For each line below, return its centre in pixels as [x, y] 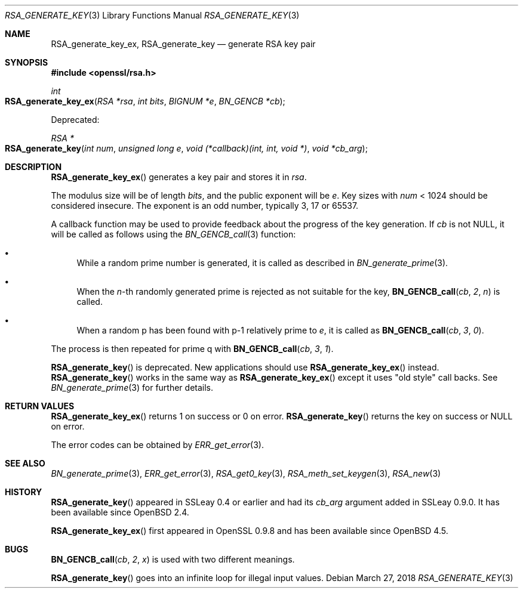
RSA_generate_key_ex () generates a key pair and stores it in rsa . [179, 177]
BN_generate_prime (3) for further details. [132, 387]
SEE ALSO [25, 463]
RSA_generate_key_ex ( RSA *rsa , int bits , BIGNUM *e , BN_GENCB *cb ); [145, 101]
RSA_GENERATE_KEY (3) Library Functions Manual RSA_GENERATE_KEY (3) [152, 15]
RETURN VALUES [40, 406]
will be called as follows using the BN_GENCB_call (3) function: [173, 234]
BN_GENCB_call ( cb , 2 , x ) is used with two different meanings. [173, 559]
